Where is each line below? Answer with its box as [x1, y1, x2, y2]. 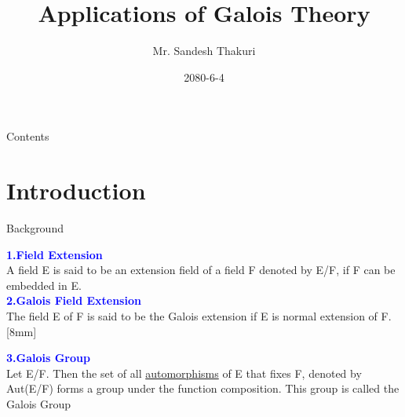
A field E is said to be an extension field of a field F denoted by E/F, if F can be [6, 262, 396, 278]
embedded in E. [6, 276, 82, 293]
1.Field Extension [6, 246, 103, 262]
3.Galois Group [6, 349, 90, 366]
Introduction [6, 174, 146, 207]
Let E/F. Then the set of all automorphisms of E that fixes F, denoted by [6, 364, 362, 381]
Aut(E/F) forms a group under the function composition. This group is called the [6, 380, 400, 397]
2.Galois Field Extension [6, 292, 141, 309]
